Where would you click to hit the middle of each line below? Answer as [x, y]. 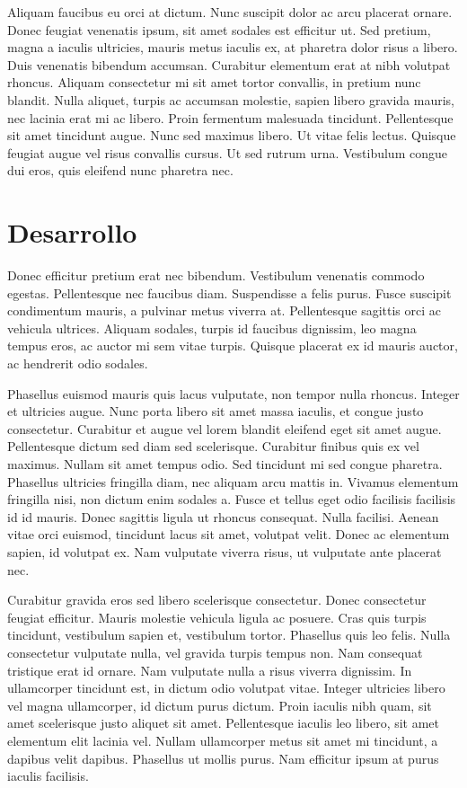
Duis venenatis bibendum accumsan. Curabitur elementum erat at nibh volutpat [229, 64]
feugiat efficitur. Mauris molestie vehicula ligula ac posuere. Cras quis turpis [217, 617]
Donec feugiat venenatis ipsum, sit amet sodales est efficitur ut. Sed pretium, [219, 29]
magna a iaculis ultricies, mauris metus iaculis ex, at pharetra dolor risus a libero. [233, 47]
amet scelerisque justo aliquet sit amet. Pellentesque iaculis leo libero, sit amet [224, 723]
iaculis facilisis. [48, 776]
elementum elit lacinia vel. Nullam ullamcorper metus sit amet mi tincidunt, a [223, 740]
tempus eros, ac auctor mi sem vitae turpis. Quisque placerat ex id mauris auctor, [233, 345]
